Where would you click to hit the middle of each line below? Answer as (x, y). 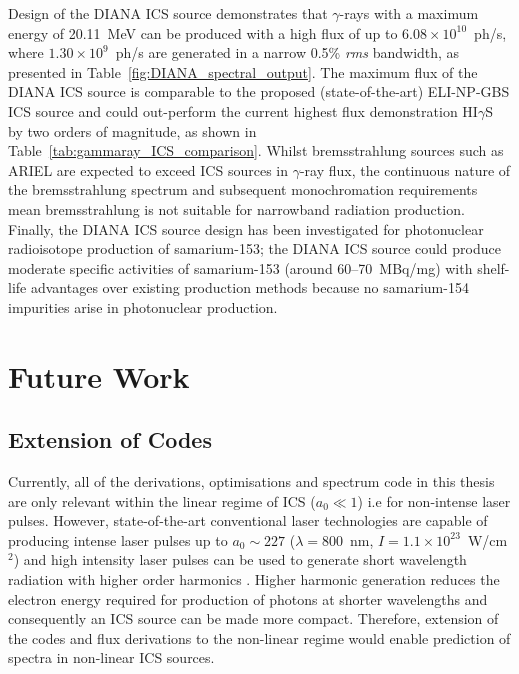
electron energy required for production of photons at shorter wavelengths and (248, 598)
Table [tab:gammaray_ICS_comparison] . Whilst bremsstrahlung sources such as (256, 150)
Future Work (99, 375)
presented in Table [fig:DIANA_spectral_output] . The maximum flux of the (243, 71)
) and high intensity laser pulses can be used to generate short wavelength (240, 559)
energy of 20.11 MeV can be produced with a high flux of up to (203, 32)
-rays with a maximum (409, 13)
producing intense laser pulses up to (118, 539)
